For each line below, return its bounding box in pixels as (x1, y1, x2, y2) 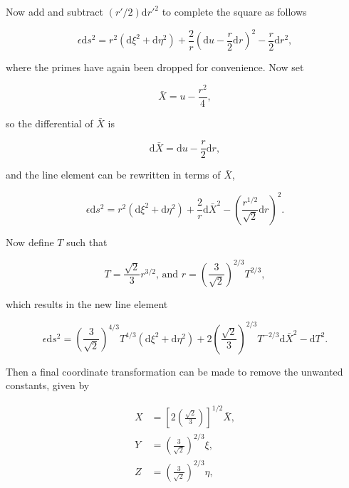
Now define (6, 234, 54, 249)
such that (66, 234, 108, 249)
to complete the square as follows (162, 4, 307, 18)
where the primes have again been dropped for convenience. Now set (6, 60, 304, 75)
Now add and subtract (6, 4, 104, 18)
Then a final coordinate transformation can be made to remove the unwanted (6, 364, 343, 378)
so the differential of (6, 115, 93, 130)
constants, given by (6, 378, 90, 393)
